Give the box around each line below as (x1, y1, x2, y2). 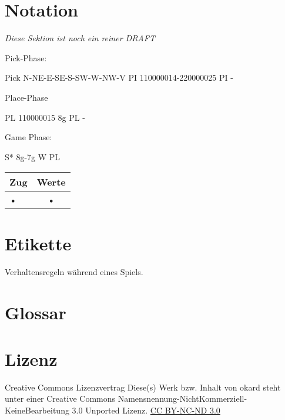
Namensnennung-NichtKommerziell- (118, 392, 247, 405)
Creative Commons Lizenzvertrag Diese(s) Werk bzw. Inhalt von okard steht (5, 381, 281, 393)
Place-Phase (5, 91, 48, 103)
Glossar (5, 300, 66, 325)
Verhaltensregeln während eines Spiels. (5, 266, 143, 278)
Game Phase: (5, 131, 52, 143)
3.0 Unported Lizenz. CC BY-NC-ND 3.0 (72, 404, 220, 416)
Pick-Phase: (5, 51, 47, 64)
